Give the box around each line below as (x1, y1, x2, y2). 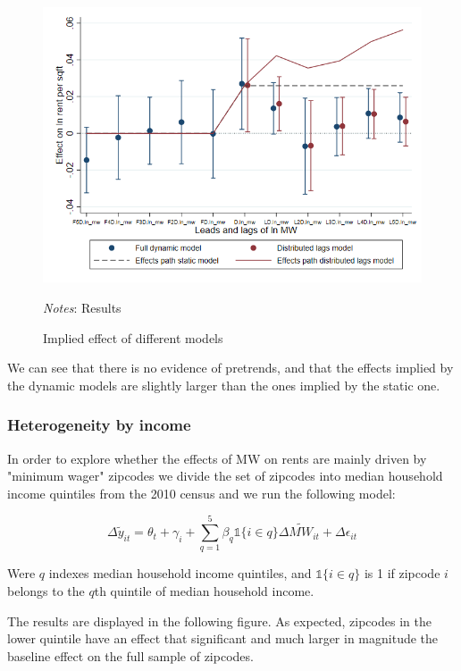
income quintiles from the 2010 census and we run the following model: (7, 483, 396, 502)
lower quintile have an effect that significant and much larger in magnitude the (7, 629, 439, 648)
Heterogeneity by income (7, 414, 191, 436)
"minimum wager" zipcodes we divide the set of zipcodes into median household (7, 466, 443, 485)
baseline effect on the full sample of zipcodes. (7, 646, 254, 665)
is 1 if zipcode (364, 564, 440, 583)
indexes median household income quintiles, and (48, 564, 312, 583)
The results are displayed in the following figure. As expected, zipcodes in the (7, 611, 432, 630)
